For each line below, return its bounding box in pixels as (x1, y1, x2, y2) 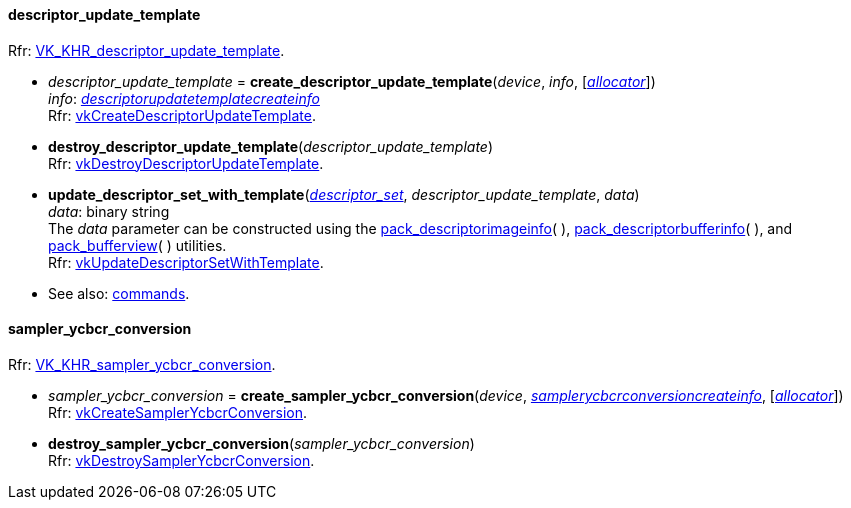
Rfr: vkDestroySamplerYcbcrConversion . (48, 451, 315, 469)
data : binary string (48, 202, 170, 220)
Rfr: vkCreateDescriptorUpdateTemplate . (48, 106, 317, 124)
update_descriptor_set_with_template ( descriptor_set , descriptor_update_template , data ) (48, 185, 640, 203)
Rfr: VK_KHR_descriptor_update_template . (8, 41, 285, 59)
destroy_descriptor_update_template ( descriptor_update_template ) (48, 137, 494, 155)
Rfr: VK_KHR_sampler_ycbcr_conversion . (8, 355, 276, 373)
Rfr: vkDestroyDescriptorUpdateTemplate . (48, 154, 324, 172)
